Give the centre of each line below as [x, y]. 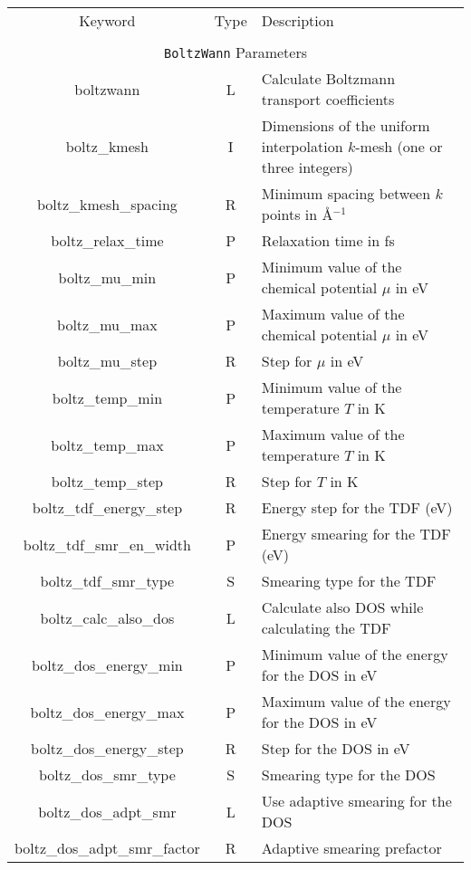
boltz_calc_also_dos [107, 617]
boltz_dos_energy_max [107, 712]
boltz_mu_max [107, 324]
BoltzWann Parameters [235, 52]
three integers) [307, 167]
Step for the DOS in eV [336, 748]
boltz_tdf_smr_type [107, 581]
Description [298, 20]
